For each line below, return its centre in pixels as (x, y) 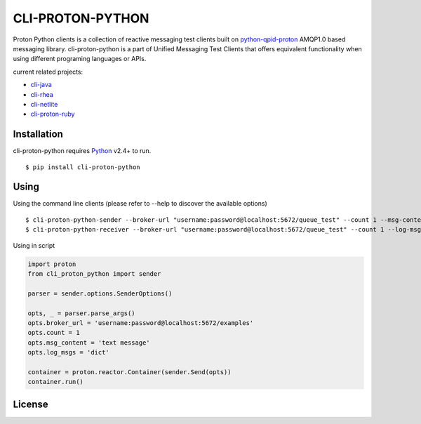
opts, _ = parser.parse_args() (82, 313)
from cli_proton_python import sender (94, 274)
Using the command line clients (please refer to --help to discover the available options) (140, 204)
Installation (38, 134)
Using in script (34, 245)
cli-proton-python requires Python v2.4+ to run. (82, 151)
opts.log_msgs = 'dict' (69, 352)
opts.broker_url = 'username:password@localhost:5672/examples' (141, 323)
